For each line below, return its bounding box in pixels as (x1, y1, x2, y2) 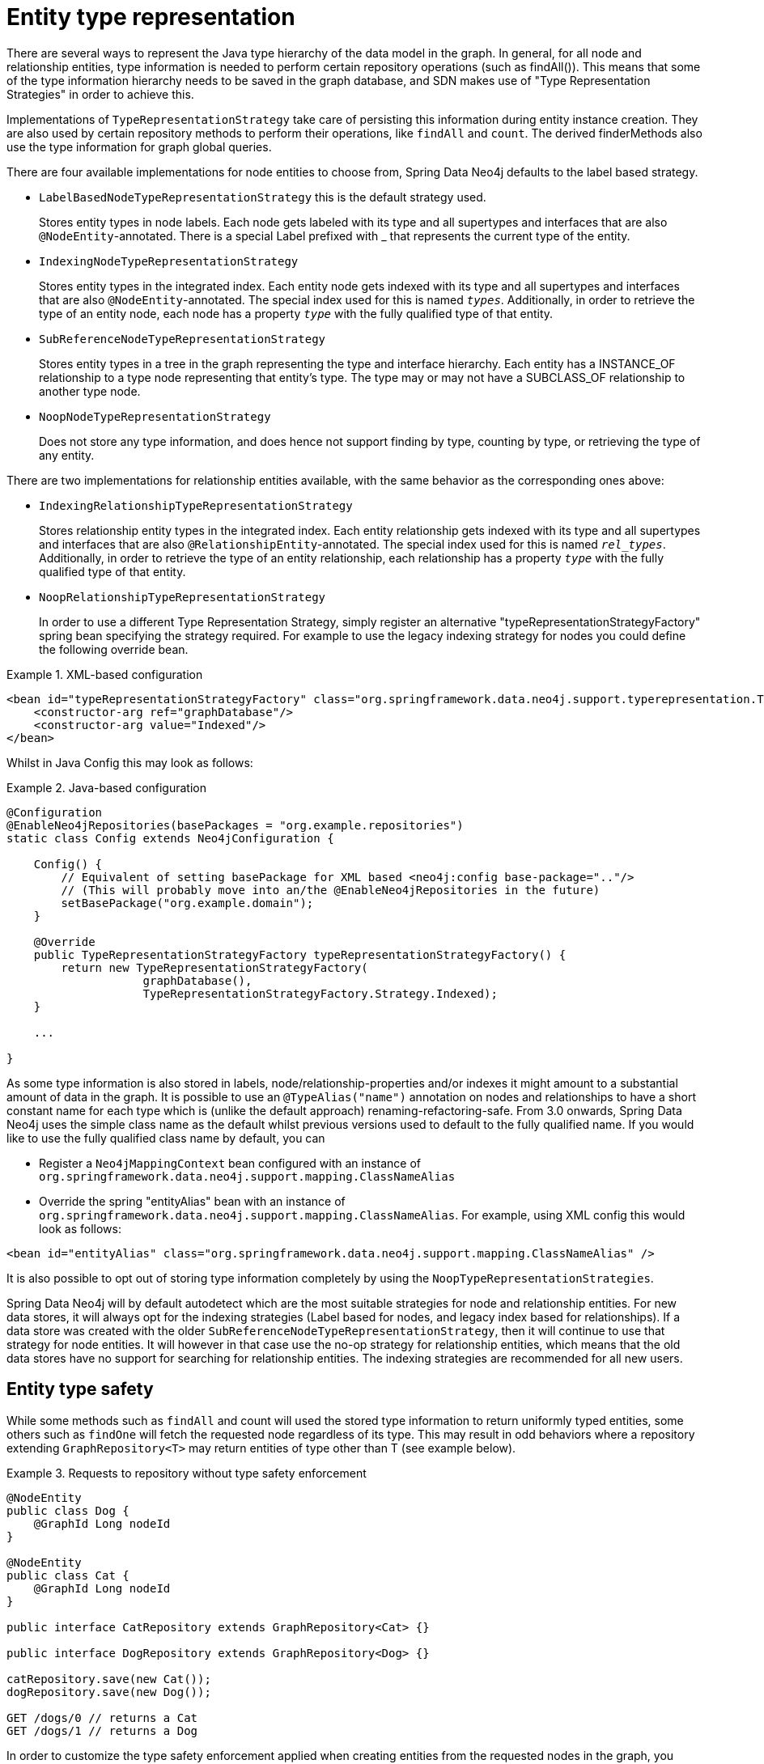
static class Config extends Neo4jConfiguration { (6, 831, 334, 845)
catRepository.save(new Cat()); (6, 1672, 211, 1686)
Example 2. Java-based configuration (6, 780, 207, 795)
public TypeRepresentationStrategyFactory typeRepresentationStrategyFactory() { (33, 948, 567, 961)
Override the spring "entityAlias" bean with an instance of (39, 1194, 346, 1208)
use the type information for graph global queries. (6, 139, 272, 154)
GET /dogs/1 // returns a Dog (6, 1724, 198, 1737)
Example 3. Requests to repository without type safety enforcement (6, 1465, 367, 1480)
